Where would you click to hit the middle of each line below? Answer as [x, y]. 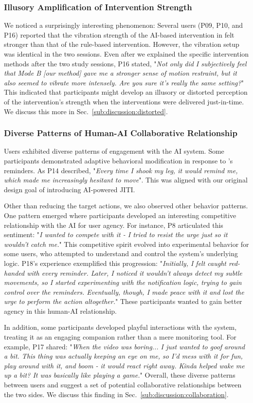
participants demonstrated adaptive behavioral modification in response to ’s [118, 160]
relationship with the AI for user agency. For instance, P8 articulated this [114, 225]
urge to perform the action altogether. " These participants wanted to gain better [123, 301]
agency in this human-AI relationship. [60, 311]
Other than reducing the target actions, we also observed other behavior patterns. [126, 206]
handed [14, 272]
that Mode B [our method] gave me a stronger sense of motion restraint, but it [120, 73]
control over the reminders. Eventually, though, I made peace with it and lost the [124, 292]
